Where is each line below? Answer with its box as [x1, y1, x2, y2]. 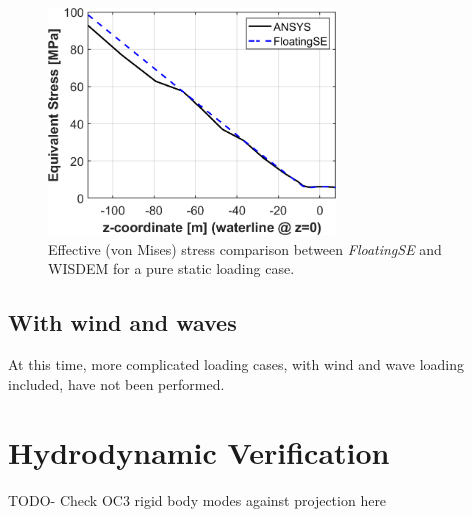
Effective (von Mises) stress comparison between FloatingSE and [48, 238, 442, 259]
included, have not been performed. [8, 373, 225, 394]
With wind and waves [8, 307, 237, 338]
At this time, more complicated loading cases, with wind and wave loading [8, 353, 465, 374]
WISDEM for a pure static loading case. [48, 258, 295, 279]
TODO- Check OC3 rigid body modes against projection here [8, 490, 387, 511]
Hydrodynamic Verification [8, 432, 390, 473]
